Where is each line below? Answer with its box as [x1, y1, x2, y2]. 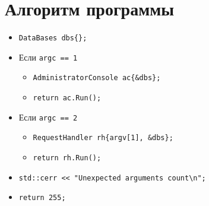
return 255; [18, 194, 66, 202]
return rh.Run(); [33, 154, 102, 163]
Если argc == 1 [18, 50, 78, 63]
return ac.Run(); [33, 94, 102, 103]
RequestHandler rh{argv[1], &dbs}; [33, 134, 173, 142]
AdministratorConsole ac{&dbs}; [33, 74, 161, 83]
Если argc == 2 [18, 110, 78, 123]
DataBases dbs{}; [18, 34, 87, 43]
